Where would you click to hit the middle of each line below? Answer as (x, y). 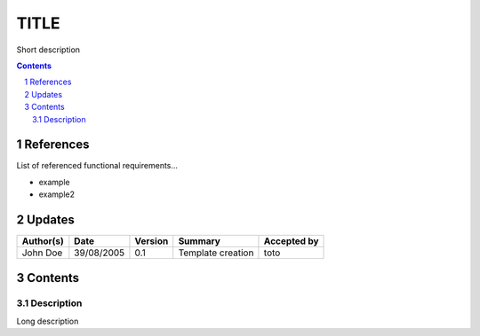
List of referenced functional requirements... (97, 166)
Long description (48, 321)
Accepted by (291, 241)
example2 (57, 194)
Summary (200, 241)
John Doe (42, 253)
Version (152, 241)
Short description (48, 50)
